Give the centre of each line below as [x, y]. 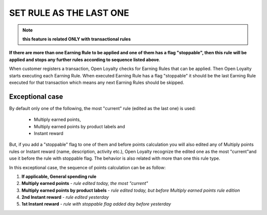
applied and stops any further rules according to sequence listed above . [85, 60]
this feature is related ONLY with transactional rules [77, 39]
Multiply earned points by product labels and [80, 126]
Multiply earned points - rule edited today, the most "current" [85, 183]
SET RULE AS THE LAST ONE [69, 13]
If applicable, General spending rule [59, 176]
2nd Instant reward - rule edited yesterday [65, 197]
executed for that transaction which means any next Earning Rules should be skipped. [97, 82]
